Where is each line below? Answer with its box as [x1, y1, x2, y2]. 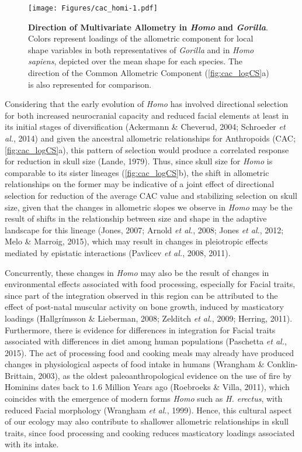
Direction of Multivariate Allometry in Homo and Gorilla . [28, 20, 268, 33]
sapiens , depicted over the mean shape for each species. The [28, 55, 243, 67]
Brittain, [5, 369, 36, 381]
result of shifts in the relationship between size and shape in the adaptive [5, 212, 267, 225]
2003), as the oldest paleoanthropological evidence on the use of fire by [38, 369, 291, 381]
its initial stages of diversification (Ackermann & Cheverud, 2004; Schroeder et [5, 120, 286, 133]
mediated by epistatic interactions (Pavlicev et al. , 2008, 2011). [5, 246, 231, 258]
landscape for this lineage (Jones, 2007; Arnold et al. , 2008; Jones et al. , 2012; [5, 223, 284, 236]
